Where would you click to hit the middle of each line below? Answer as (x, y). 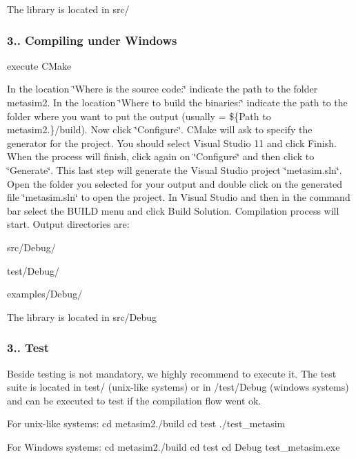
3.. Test (28, 348)
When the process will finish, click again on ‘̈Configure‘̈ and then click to (161, 156)
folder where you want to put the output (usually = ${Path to (139, 116)
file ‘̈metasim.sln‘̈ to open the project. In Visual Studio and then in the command (179, 197)
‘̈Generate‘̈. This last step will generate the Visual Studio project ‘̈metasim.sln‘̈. (175, 169)
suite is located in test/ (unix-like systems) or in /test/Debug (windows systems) (178, 387)
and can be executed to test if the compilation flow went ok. (134, 400)
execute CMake (39, 65)
